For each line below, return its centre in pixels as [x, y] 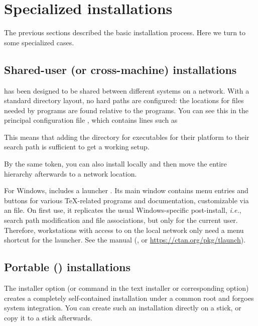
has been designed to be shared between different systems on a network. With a [127, 90]
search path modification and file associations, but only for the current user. [121, 220]
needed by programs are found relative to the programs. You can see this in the [126, 110]
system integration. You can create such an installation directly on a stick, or [123, 308]
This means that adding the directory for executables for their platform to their [127, 137]
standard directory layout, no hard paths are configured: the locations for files [124, 100]
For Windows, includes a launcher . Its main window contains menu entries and [126, 190]
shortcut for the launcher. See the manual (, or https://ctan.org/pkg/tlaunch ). [125, 240]
